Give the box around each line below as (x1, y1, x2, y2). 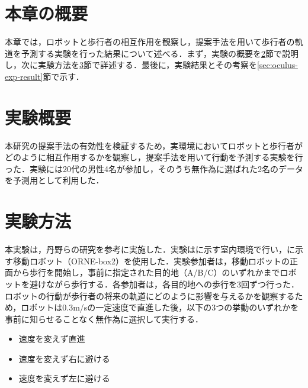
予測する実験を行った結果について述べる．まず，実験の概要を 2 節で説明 (21, 47, 299, 59)
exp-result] (5, 70, 43, 82)
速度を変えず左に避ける (18, 372, 110, 384)
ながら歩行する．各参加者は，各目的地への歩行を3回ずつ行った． (46, 277, 299, 290)
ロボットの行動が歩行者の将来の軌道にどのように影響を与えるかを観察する (5, 289, 295, 302)
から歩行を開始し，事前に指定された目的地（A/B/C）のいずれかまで (12, 266, 280, 279)
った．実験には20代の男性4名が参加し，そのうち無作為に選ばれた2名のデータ (5, 162, 303, 174)
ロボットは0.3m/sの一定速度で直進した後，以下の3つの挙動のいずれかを (21, 301, 299, 313)
